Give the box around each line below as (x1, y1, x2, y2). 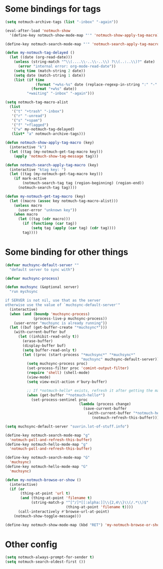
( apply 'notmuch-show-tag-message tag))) (14, 154, 98, 159)
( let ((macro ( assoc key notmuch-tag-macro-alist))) (9, 198, 118, 203)
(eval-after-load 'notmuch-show (5, 28, 70, 33)
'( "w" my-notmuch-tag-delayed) (11, 127, 75, 132)
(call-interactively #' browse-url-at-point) (17, 509, 110, 514)
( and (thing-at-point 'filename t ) (20, 496, 92, 500)
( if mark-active (14, 176, 47, 181)
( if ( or (9, 486, 25, 492)
